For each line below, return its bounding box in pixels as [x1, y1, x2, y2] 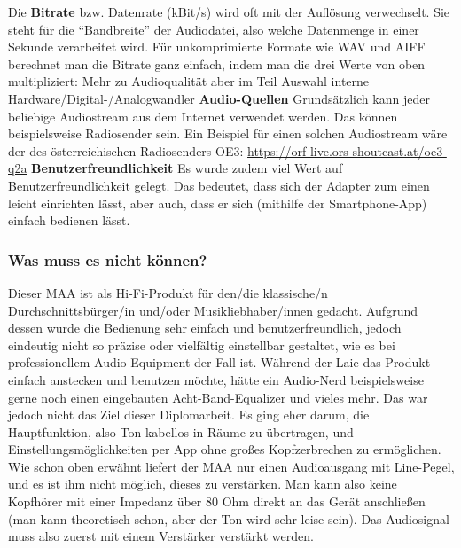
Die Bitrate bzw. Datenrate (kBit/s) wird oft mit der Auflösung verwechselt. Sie [8, 3, 450, 20]
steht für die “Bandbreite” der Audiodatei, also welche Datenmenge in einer [8, 20, 419, 38]
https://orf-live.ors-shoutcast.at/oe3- [247, 141, 447, 160]
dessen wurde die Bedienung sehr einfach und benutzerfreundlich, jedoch [8, 318, 402, 337]
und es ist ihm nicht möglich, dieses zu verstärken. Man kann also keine [8, 474, 397, 493]
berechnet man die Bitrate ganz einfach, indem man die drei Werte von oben [8, 54, 426, 73]
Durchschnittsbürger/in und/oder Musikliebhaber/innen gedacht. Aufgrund [8, 301, 418, 319]
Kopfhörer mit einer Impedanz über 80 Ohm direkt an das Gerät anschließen [8, 492, 426, 511]
